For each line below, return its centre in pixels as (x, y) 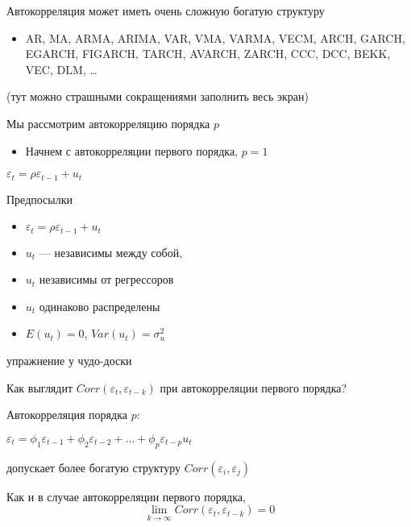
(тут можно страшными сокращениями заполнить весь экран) (158, 96)
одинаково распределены (100, 306)
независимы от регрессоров (106, 279)
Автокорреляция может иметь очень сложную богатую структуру (166, 10)
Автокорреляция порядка (67, 415)
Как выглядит (40, 387)
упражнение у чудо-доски (69, 361)
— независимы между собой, (111, 252)
